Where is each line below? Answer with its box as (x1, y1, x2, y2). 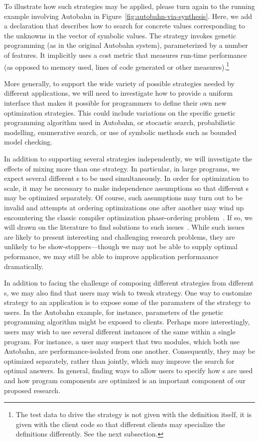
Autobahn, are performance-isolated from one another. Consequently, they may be (4, 346, 255, 356)
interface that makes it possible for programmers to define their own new (4, 98, 227, 108)
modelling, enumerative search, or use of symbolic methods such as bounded (4, 127, 237, 137)
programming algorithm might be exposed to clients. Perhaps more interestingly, (4, 316, 250, 327)
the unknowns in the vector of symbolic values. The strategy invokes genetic (4, 30, 236, 40)
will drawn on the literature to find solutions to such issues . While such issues (4, 222, 245, 232)
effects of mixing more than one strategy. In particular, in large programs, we (4, 163, 240, 173)
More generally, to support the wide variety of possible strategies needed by (4, 78, 235, 88)
